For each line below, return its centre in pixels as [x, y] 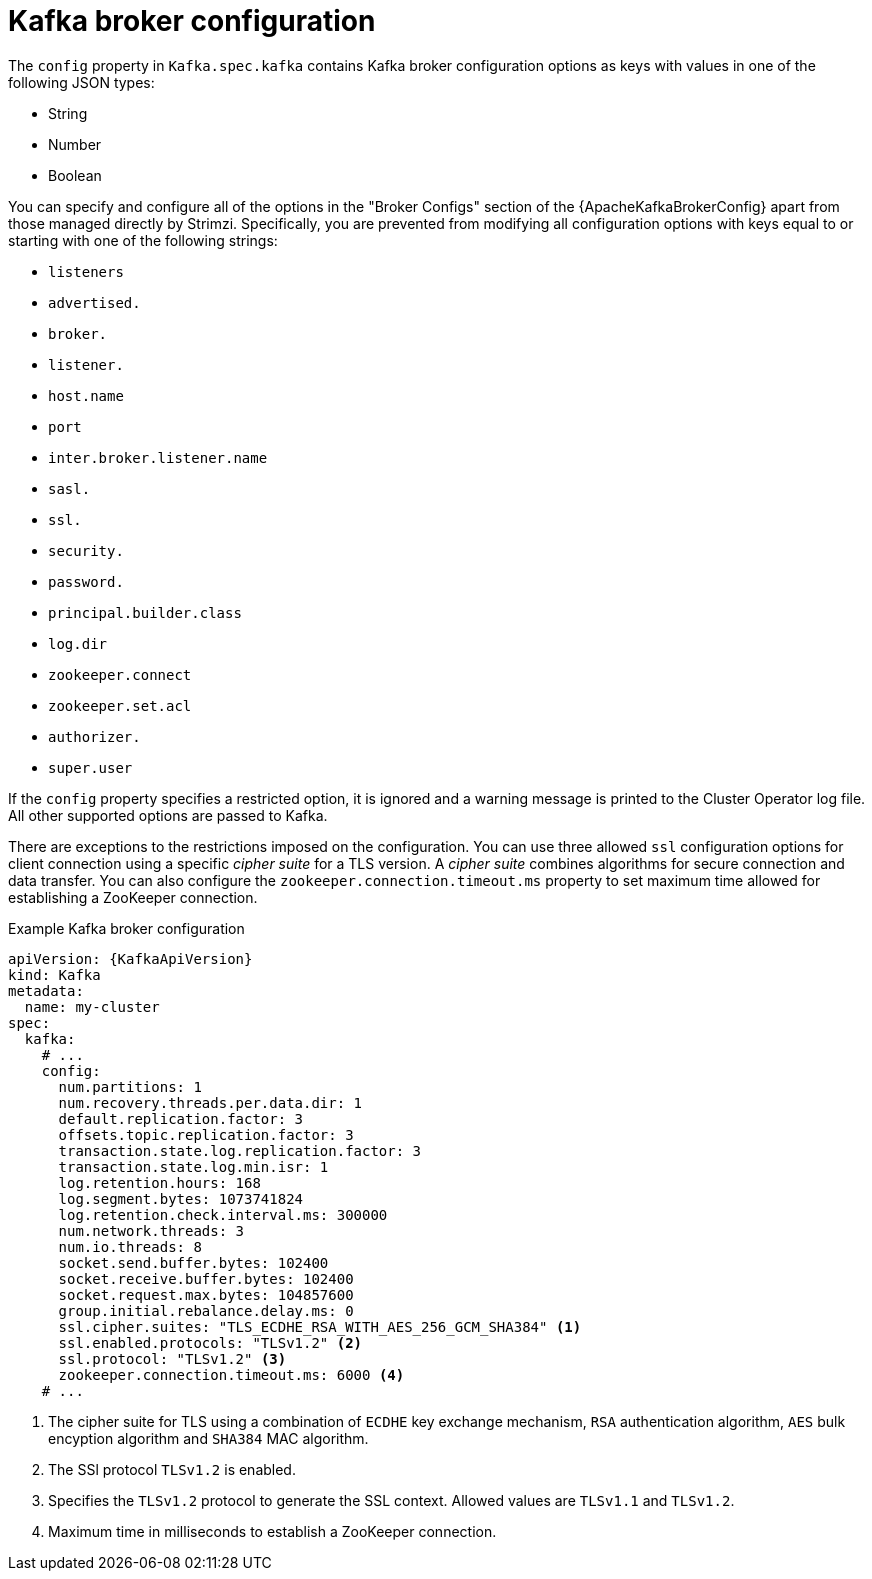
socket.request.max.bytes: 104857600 [206, 1294]
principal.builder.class [145, 612]
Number [75, 144]
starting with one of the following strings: [143, 240]
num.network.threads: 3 [151, 1230]
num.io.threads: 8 [130, 1246]
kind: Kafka [54, 974]
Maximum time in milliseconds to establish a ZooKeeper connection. [272, 1531]
